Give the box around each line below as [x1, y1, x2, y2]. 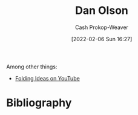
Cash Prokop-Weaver [74, 24, 129, 31]
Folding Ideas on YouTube [15, 74, 80, 82]
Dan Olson [75, 4, 128, 18]
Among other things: [6, 63, 57, 70]
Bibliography [6, 96, 72, 110]
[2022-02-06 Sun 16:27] [71, 35, 133, 42]
